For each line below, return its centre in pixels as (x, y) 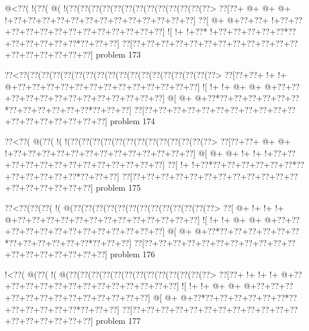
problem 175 (118, 187)
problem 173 (118, 54)
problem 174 (133, 121)
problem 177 (118, 321)
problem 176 (133, 254)
